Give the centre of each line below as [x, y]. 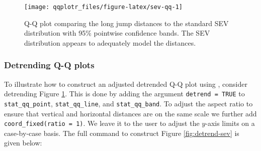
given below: [23, 143]
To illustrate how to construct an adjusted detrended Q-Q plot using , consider [126, 84]
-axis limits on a [230, 123]
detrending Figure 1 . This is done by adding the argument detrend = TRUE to [124, 94]
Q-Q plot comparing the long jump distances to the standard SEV [126, 23]
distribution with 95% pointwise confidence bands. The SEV [117, 33]
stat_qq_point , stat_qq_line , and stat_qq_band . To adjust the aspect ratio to [128, 103]
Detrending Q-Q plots [49, 65]
